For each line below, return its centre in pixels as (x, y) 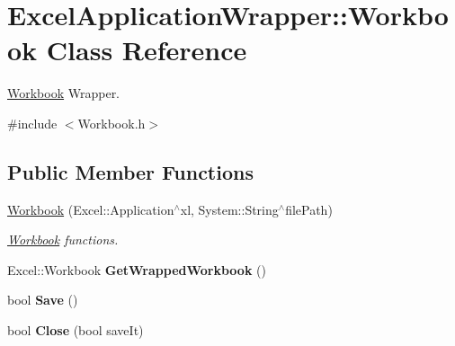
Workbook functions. (63, 240)
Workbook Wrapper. (64, 93)
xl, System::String (229, 209)
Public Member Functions (130, 171)
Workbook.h (112, 123)
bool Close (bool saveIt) (76, 330)
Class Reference (147, 50)
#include (32, 123)
